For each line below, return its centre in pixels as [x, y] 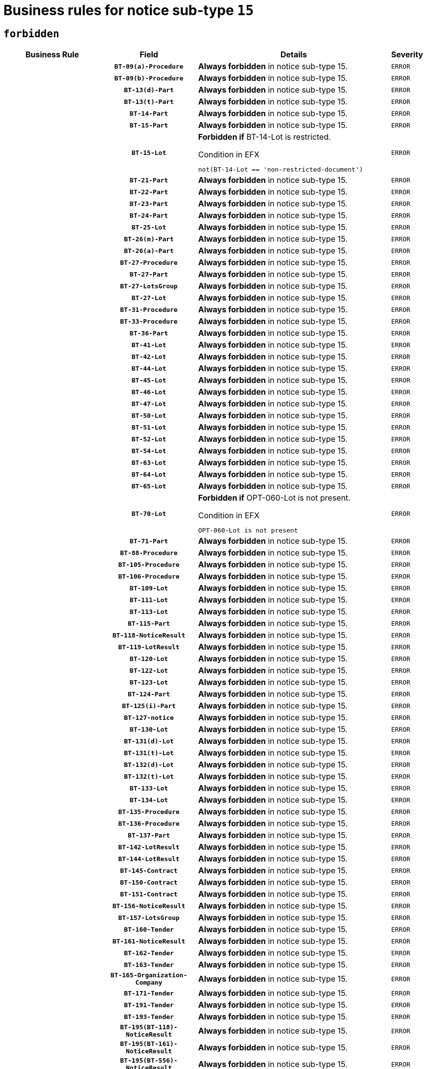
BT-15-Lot [149, 153]
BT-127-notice [149, 717]
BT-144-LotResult [149, 859]
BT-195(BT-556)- [149, 1061]
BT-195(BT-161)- [149, 1044]
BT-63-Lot [149, 462]
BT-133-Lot [149, 788]
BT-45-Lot [149, 380]
